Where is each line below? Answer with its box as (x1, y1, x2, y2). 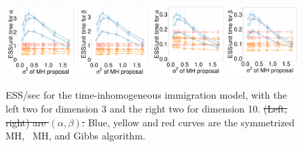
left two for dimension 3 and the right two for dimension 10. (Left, (6, 101, 288, 115)
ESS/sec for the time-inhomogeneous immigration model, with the (6, 88, 287, 102)
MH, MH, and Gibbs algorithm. (6, 128, 146, 143)
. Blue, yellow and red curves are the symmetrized (82, 115, 295, 129)
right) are (6, 115, 46, 129)
